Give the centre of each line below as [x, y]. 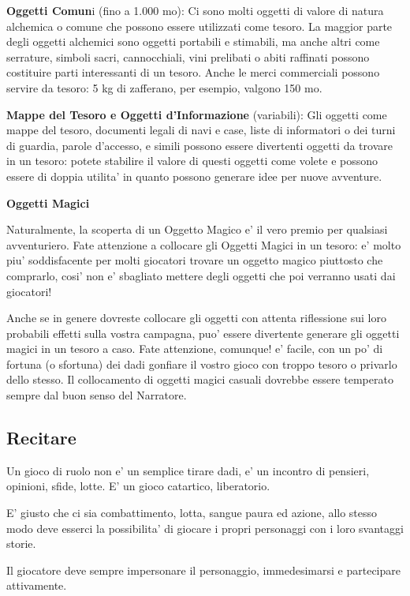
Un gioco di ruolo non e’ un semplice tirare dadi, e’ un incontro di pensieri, [188, 470]
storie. [21, 544]
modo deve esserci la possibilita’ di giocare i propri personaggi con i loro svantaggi [205, 528]
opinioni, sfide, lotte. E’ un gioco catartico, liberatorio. [138, 486]
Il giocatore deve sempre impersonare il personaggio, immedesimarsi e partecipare [203, 570]
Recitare [41, 438]
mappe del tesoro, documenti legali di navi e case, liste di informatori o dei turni [201, 130]
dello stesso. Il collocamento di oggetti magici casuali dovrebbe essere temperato [200, 379]
